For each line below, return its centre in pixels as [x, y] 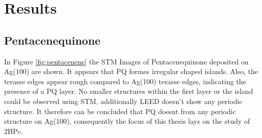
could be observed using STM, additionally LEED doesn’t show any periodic [123, 101]
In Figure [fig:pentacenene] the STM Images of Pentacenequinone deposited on [126, 61]
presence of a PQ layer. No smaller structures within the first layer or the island [129, 91]
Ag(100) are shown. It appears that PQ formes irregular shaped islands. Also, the [131, 71]
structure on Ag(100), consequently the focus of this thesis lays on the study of [127, 121]
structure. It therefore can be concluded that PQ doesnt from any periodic [120, 111]
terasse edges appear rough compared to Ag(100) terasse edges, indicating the [125, 81]
